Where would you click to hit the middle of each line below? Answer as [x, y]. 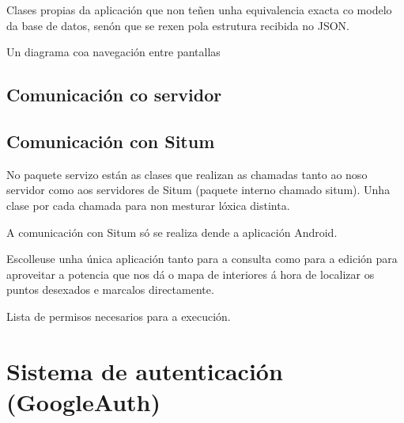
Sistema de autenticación [145, 370]
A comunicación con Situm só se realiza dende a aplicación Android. [172, 232]
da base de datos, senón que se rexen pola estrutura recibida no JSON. [178, 25]
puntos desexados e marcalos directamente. [110, 290]
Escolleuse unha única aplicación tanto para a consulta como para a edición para [202, 259]
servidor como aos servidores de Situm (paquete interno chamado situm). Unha [198, 190]
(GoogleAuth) [83, 401]
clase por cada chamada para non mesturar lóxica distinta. [148, 205]
